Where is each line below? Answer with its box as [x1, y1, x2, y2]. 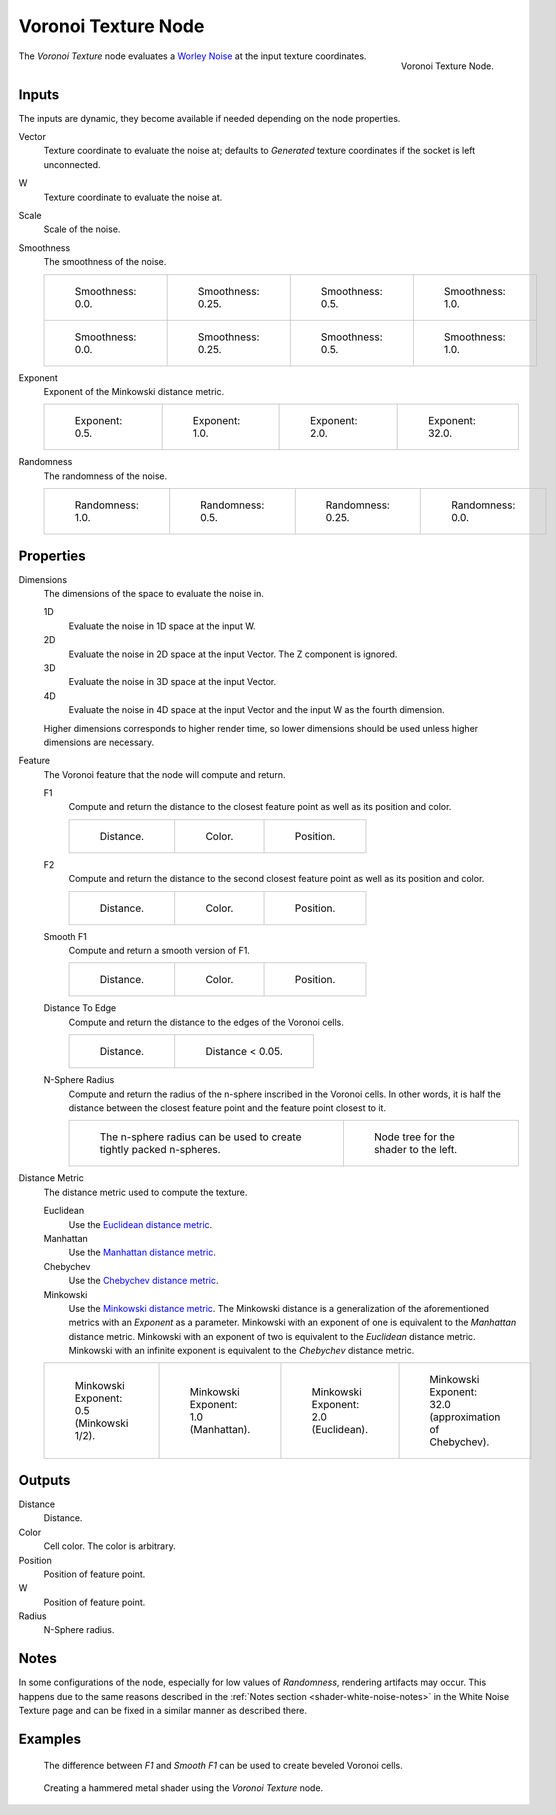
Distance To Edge [43, 1002, 117, 1014]
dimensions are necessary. [43, 736, 155, 748]
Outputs [18, 1471, 71, 1489]
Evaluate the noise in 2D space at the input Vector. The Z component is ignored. [68, 648, 398, 660]
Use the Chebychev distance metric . [68, 1275, 219, 1287]
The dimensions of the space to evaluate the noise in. [43, 588, 264, 599]
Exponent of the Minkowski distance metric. [43, 385, 225, 397]
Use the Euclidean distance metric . [68, 1218, 213, 1230]
